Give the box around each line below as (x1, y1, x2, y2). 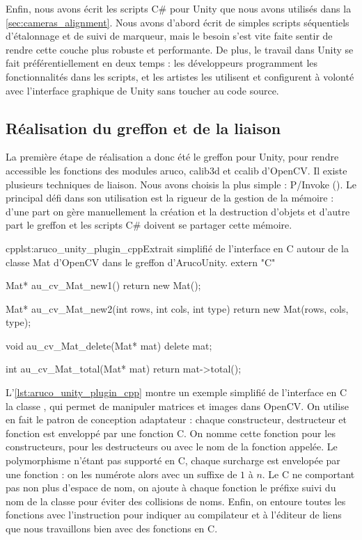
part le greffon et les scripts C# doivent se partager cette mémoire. (6, 218, 292, 232)
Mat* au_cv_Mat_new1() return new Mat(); (6, 278, 201, 293)
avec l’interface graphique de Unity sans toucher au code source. (6, 83, 279, 97)
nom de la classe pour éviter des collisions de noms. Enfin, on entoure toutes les (6, 493, 346, 508)
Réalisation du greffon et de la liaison (6, 117, 281, 138)
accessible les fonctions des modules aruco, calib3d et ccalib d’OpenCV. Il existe (6, 163, 347, 177)
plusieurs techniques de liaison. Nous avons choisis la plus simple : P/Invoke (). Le (6, 177, 356, 191)
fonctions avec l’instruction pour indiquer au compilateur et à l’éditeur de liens (6, 507, 342, 522)
